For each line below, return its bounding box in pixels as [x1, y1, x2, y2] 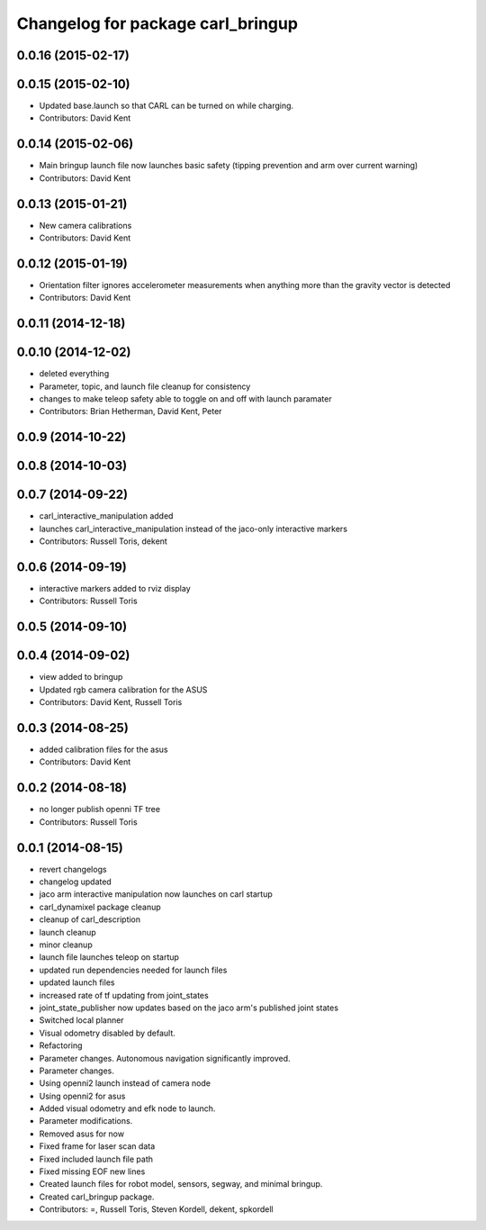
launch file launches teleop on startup [39, 952, 180, 963]
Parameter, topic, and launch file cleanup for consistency [39, 381, 251, 392]
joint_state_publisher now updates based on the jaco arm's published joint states [39, 1002, 339, 1013]
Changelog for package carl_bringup [16, 14, 299, 33]
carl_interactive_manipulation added [39, 511, 174, 521]
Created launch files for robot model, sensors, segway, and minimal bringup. [39, 1179, 323, 1189]
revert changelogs [39, 864, 107, 874]
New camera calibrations [39, 220, 132, 231]
